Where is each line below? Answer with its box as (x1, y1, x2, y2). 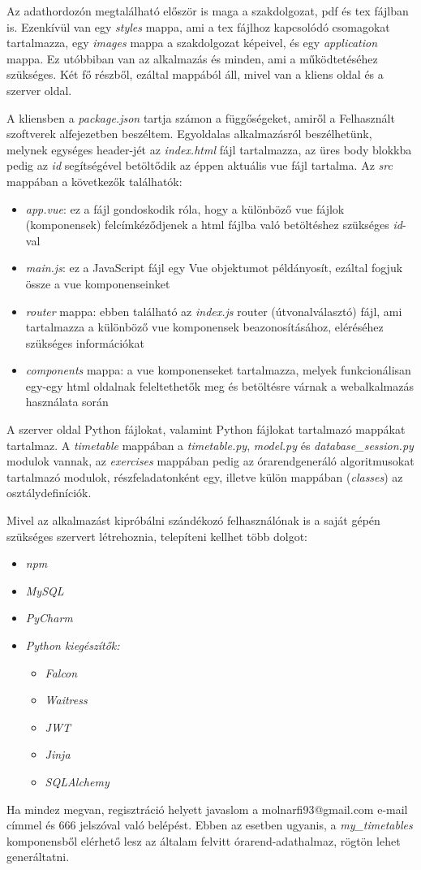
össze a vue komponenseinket (25, 275, 170, 292)
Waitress (45, 691, 88, 708)
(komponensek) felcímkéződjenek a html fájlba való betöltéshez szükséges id (25, 216, 402, 233)
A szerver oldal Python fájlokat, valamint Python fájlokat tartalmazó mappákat (6, 421, 406, 438)
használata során (25, 393, 109, 410)
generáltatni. (6, 848, 70, 865)
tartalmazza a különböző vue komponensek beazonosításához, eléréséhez (25, 318, 384, 335)
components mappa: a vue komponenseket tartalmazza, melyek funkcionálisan (25, 361, 411, 379)
